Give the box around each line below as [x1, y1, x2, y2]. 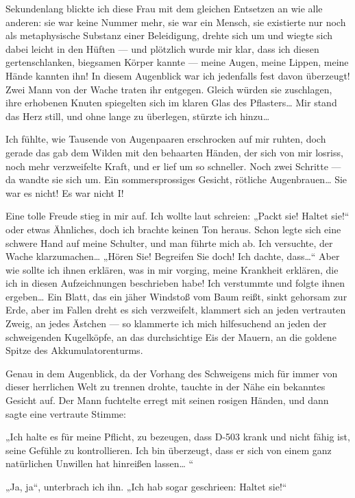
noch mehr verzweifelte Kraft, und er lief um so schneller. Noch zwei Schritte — [5, 158, 341, 173]
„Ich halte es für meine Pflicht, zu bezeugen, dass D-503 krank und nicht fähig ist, [5, 429, 350, 444]
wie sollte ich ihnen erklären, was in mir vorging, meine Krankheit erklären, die [5, 262, 339, 276]
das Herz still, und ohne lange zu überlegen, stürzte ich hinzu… [5, 108, 270, 123]
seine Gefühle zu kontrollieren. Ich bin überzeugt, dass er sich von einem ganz [5, 442, 332, 457]
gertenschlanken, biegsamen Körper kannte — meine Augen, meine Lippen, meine [5, 55, 349, 69]
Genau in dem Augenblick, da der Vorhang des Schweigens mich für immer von [5, 366, 338, 380]
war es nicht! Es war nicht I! [5, 185, 124, 200]
